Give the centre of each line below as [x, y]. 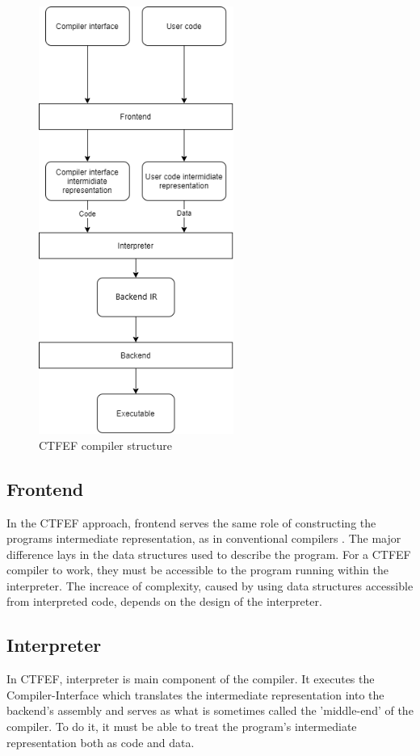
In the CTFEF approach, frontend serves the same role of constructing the [191, 522]
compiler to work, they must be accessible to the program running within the [197, 570]
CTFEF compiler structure [105, 445]
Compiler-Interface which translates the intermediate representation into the [195, 694]
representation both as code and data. [101, 742]
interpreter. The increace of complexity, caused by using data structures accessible [210, 585]
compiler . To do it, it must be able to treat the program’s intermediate [182, 727]
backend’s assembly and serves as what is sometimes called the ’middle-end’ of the [210, 710]
